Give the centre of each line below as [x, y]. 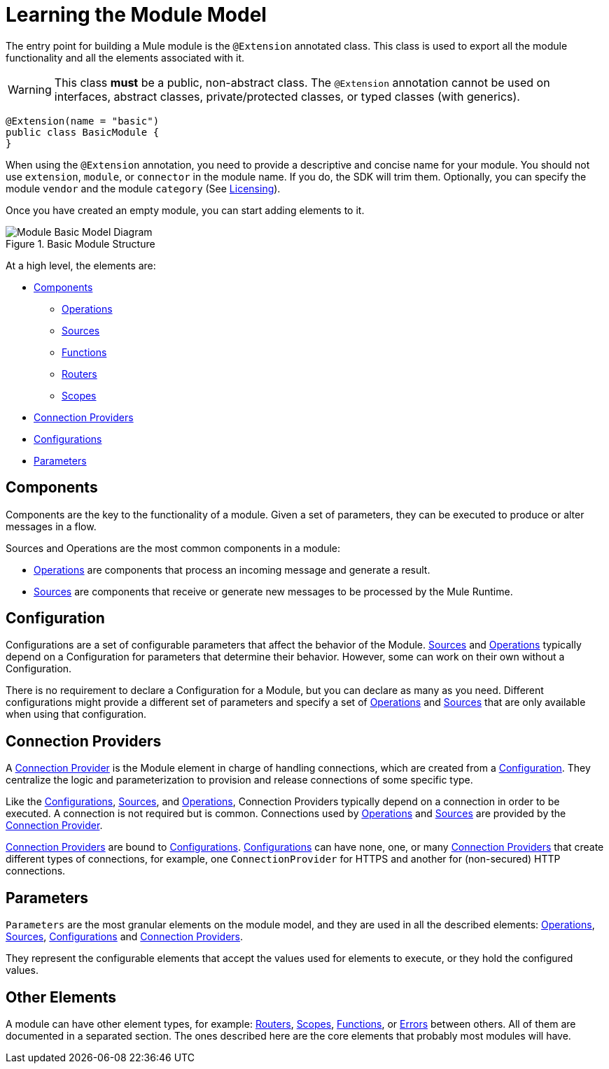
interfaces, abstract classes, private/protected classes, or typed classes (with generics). [287, 96]
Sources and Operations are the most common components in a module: [173, 548]
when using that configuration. [76, 714]
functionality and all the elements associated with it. [125, 57]
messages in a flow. [51, 526]
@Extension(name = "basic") [83, 121]
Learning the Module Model [136, 15]
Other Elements [61, 997]
